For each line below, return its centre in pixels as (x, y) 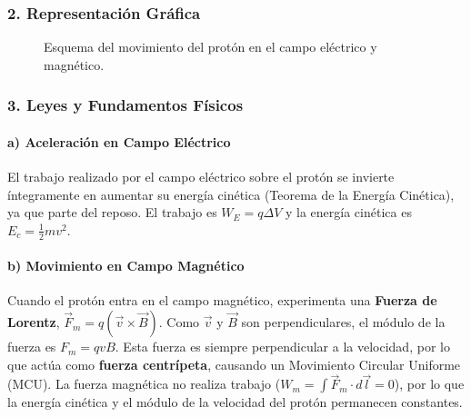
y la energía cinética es (349, 212)
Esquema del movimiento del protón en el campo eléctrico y (210, 47)
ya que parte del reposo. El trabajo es (112, 212)
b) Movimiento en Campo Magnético (126, 266)
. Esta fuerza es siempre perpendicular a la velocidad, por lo (282, 347)
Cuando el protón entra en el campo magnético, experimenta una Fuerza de (222, 300)
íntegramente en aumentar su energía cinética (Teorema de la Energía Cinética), (231, 194)
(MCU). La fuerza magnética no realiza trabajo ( (144, 384)
